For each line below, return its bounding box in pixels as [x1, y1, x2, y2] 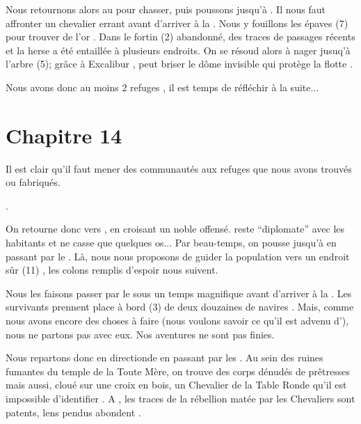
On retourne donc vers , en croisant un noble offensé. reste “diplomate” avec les [6, 221, 345, 236]
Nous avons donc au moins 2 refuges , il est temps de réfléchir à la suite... [6, 79, 319, 94]
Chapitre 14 [6, 120, 122, 149]
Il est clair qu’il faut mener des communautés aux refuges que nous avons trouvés [6, 161, 352, 175]
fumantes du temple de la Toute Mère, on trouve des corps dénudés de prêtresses [6, 363, 350, 378]
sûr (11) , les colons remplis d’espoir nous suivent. [6, 262, 218, 277]
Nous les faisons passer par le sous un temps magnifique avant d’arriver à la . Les [6, 285, 352, 300]
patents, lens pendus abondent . [6, 405, 141, 419]
